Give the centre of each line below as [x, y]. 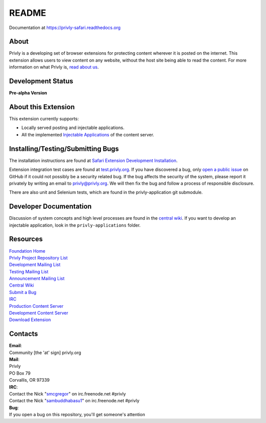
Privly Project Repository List [38, 258]
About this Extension [42, 107]
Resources [26, 239]
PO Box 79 [20, 373]
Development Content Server [39, 313]
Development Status [41, 81]
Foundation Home [27, 251]
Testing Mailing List [29, 271]
